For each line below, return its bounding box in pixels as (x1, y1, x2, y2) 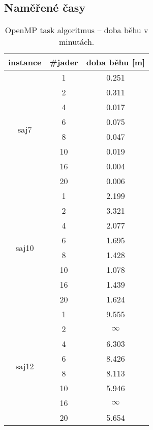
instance (8, 56, 42, 68)
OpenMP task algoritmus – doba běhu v (5, 24, 148, 36)
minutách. (58, 36, 95, 48)
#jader (49, 56, 78, 68)
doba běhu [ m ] (86, 56, 145, 68)
